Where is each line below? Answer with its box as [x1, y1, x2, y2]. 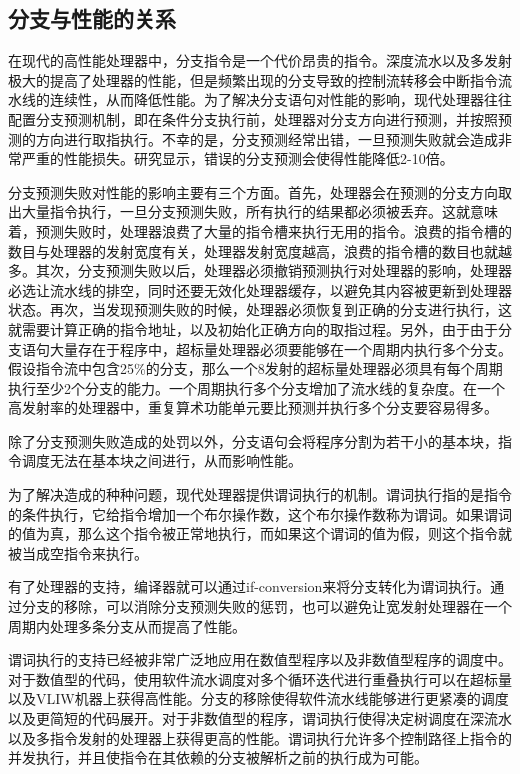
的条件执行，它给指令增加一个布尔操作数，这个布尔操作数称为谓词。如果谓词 [8, 503, 512, 524]
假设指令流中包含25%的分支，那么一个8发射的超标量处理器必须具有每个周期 [8, 358, 503, 379]
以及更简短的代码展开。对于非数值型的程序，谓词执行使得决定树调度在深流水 [8, 708, 512, 729]
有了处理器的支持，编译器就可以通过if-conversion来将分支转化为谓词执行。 [8, 576, 491, 597]
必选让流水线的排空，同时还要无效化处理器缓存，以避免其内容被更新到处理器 [8, 279, 512, 300]
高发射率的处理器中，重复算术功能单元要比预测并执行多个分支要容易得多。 [8, 397, 498, 418]
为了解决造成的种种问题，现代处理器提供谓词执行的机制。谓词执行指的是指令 [8, 484, 512, 505]
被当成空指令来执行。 [8, 542, 148, 563]
